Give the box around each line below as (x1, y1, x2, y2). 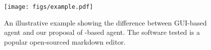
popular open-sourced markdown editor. (4, 36, 126, 47)
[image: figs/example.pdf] (4, 3, 93, 10)
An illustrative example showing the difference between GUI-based (4, 17, 207, 27)
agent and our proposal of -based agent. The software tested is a (4, 27, 200, 37)
